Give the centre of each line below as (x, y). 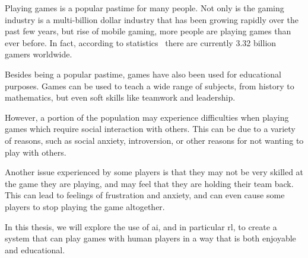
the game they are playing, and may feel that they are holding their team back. (149, 183)
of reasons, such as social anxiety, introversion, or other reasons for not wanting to (154, 140)
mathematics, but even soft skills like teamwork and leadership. (120, 97)
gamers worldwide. (39, 54)
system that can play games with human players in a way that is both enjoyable (150, 238)
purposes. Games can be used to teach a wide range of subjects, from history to (150, 86)
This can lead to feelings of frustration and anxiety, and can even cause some (145, 195)
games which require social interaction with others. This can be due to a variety (150, 129)
